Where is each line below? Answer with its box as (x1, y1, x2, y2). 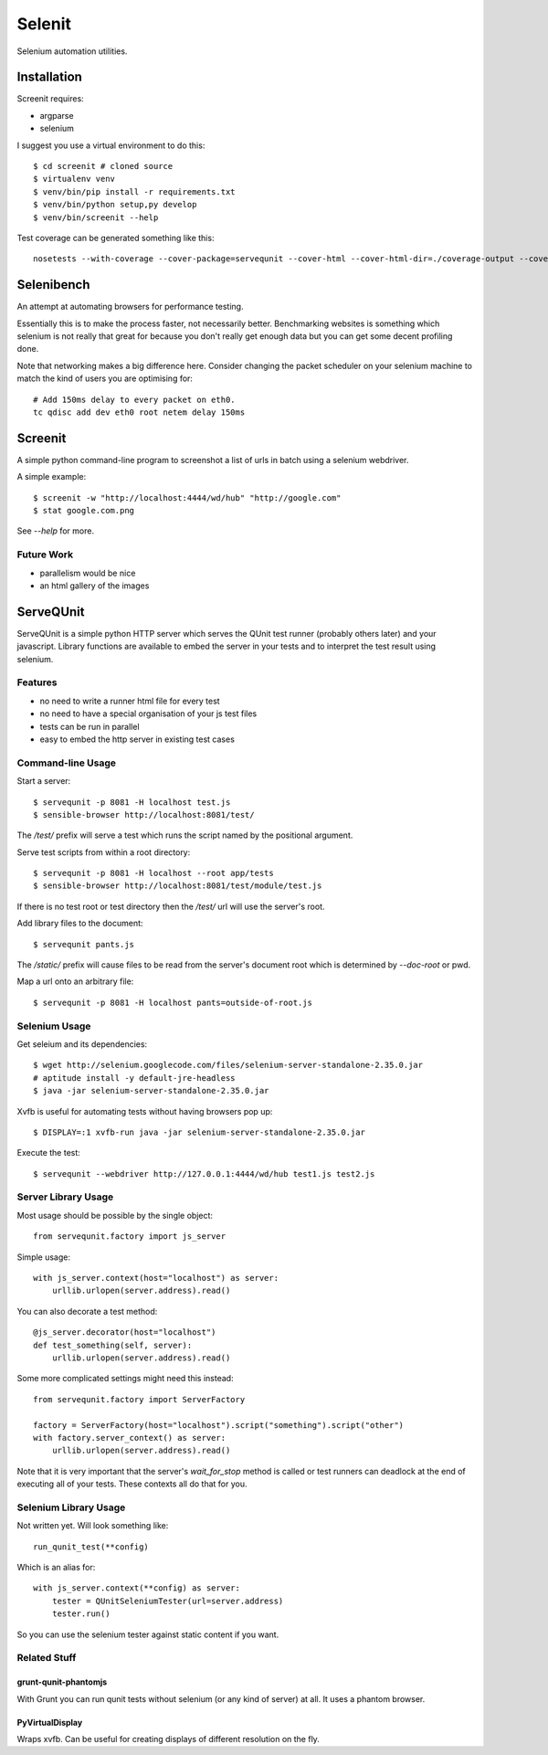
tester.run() (51, 1609, 111, 1619)
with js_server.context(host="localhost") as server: (33, 1273, 279, 1284)
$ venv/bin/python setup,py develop (33, 199, 197, 210)
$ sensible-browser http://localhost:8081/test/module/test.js (33, 881, 322, 891)
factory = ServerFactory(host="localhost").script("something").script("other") (33, 1420, 405, 1430)
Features (16, 676, 58, 689)
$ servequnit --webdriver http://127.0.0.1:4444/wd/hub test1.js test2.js (33, 1168, 375, 1179)
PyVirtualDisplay (16, 1717, 83, 1728)
